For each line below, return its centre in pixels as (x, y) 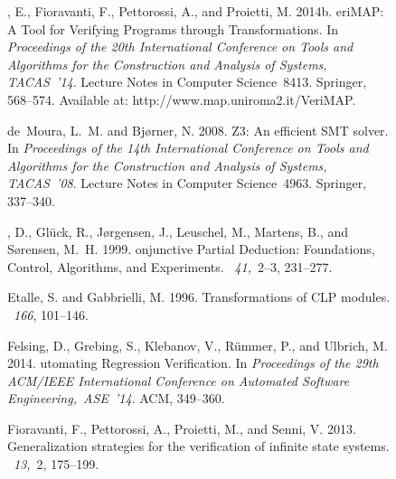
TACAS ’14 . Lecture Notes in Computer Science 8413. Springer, (187, 82)
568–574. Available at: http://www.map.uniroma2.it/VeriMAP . (182, 99)
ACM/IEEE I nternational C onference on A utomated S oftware (179, 380)
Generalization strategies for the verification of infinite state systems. (198, 446)
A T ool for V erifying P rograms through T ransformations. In (173, 28)
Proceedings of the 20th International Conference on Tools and (180, 47)
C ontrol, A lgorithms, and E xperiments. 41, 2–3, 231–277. (170, 266)
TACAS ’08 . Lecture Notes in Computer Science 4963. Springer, (187, 183)
